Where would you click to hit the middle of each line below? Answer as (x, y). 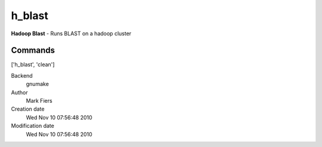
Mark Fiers (39, 101)
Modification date (33, 126)
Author (19, 92)
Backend (22, 75)
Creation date (28, 109)
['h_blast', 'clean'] (33, 65)
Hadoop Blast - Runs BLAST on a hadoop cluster (71, 33)
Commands (33, 50)
